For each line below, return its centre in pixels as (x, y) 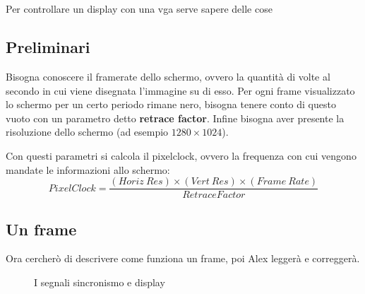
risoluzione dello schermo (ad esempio (87, 132)
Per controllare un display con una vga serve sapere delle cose (139, 9)
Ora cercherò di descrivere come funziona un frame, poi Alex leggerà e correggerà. (183, 258)
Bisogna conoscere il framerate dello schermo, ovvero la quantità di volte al (168, 76)
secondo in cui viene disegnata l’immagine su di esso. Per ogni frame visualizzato (180, 90)
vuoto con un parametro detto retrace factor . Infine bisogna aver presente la (175, 118)
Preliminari (48, 47)
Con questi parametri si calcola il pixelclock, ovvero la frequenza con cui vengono (181, 155)
